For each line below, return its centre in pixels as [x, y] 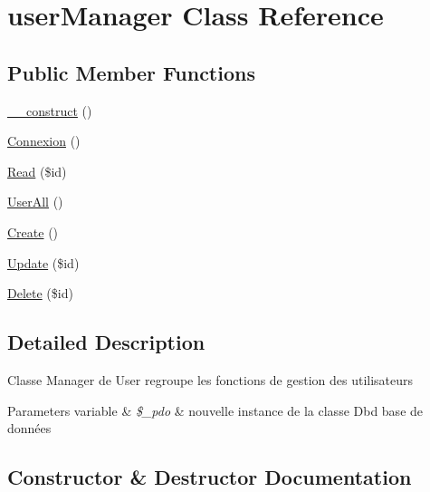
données [29, 428]
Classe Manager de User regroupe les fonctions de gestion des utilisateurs [210, 379]
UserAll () [35, 202]
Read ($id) [37, 171]
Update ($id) [43, 262]
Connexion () [44, 141]
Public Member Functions [131, 72]
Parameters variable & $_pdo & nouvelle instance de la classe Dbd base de [215, 410]
